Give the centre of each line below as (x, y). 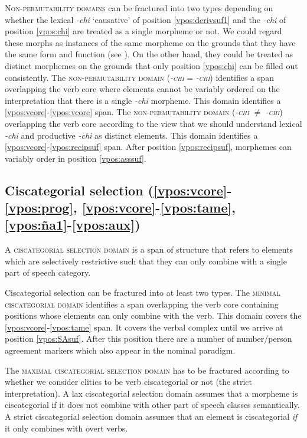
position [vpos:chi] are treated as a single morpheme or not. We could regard (143, 31)
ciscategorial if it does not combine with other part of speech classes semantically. (152, 405)
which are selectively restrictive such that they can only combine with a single (146, 261)
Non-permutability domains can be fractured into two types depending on (139, 8)
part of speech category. (48, 272)
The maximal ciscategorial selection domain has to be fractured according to (147, 370)
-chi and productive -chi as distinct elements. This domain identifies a (131, 135)
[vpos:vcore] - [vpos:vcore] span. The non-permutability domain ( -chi (127, 112)
